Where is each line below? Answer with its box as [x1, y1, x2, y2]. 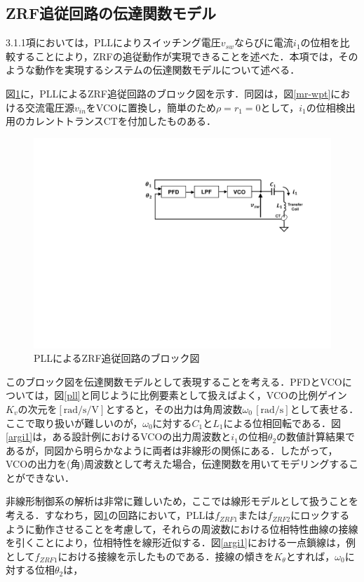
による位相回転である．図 [223, 415, 341, 430]
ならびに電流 [234, 35, 294, 50]
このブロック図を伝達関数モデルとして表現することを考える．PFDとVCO [6, 374, 342, 388]
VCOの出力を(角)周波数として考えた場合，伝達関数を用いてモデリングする [6, 456, 349, 471]
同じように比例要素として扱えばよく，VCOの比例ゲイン [90, 388, 347, 402]
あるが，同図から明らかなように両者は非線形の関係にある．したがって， [6, 442, 338, 457]
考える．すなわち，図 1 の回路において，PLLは [6, 508, 215, 522]
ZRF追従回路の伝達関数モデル [6, 2, 217, 24]
